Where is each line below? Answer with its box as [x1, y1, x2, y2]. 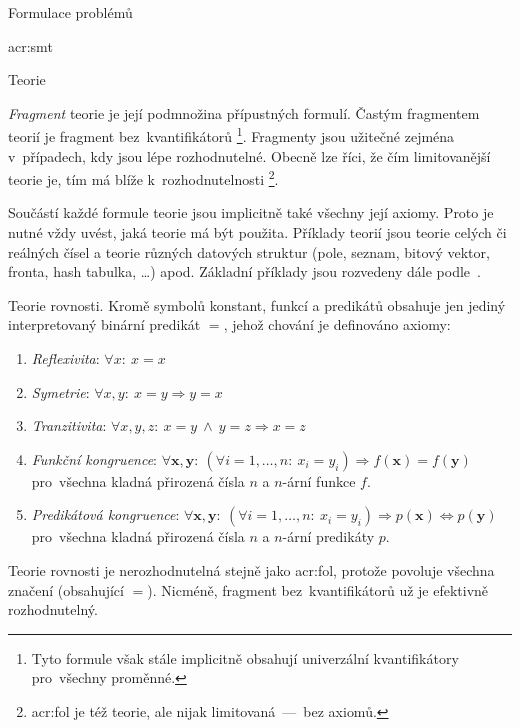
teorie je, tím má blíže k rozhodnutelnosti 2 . [8, 166, 279, 189]
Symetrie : [31, 381, 90, 402]
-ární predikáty [282, 526, 375, 547]
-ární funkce [282, 470, 356, 491]
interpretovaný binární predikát [8, 314, 201, 335]
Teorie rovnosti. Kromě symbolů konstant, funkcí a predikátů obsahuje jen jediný [8, 294, 506, 315]
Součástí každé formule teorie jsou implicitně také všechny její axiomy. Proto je [8, 202, 494, 223]
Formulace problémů [8, 2, 133, 22]
